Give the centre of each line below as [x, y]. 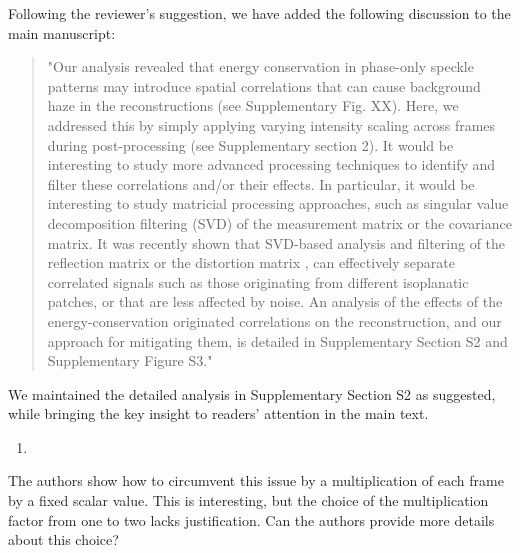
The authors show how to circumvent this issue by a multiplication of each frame [256, 480]
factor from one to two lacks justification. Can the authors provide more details [251, 519]
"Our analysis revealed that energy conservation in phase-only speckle [260, 66]
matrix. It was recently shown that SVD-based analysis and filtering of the [276, 242]
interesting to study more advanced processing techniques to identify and [271, 164]
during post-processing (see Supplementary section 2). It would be [250, 144]
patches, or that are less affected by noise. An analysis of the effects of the [275, 301]
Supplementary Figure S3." [130, 360]
